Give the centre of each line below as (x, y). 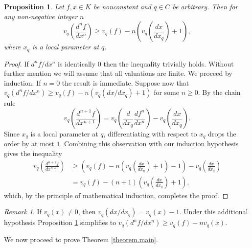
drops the (222, 134)
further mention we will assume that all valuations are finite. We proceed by (118, 73)
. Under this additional (214, 212)
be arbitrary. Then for (205, 6)
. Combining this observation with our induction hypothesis (149, 144)
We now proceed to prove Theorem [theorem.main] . (81, 239)
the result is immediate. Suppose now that (126, 82)
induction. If (23, 82)
